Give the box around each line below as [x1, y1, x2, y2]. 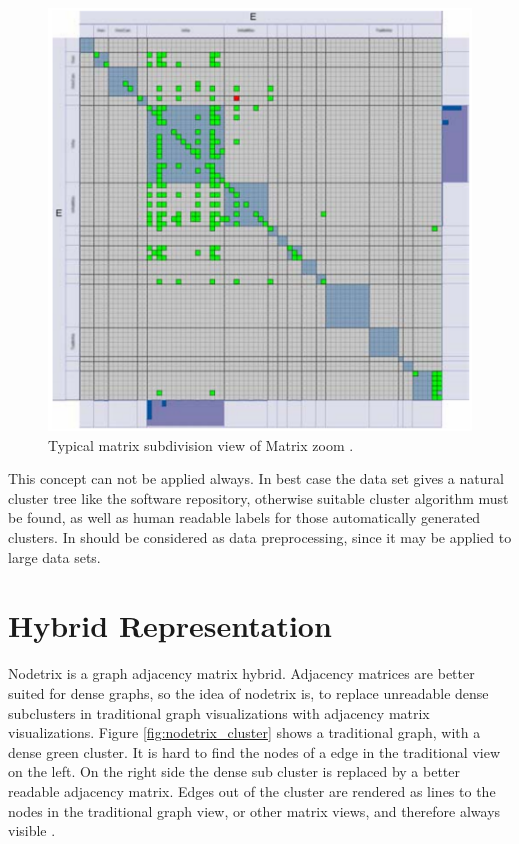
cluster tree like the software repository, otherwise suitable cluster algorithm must [8, 487, 509, 508]
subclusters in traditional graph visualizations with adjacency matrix [8, 702, 430, 723]
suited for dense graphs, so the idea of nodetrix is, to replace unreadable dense [8, 682, 489, 703]
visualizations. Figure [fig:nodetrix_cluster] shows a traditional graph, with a [8, 722, 481, 743]
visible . [8, 820, 56, 841]
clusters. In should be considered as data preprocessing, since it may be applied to [8, 527, 512, 548]
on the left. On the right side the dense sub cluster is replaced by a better [8, 761, 461, 782]
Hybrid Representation [8, 605, 332, 646]
